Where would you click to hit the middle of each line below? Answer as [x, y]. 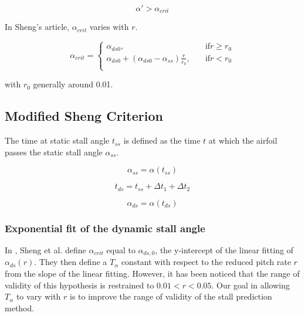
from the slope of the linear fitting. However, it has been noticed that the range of [152, 273]
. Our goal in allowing [250, 285]
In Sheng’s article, [37, 27]
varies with [109, 27]
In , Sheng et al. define [45, 249]
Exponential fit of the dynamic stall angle [105, 228]
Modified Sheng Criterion [84, 116]
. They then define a [71, 262]
